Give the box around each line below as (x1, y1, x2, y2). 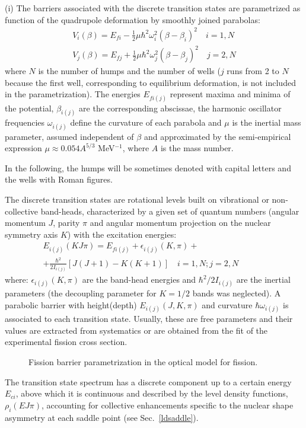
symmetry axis (5, 228, 58, 240)
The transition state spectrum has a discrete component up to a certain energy (5, 375, 292, 388)
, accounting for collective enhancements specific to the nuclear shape (42, 398, 294, 411)
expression (5, 142, 42, 154)
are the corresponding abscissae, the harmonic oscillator (79, 101, 282, 114)
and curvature (202, 299, 253, 311)
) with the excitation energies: (67, 228, 177, 240)
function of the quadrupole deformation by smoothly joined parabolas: (5, 13, 260, 25)
